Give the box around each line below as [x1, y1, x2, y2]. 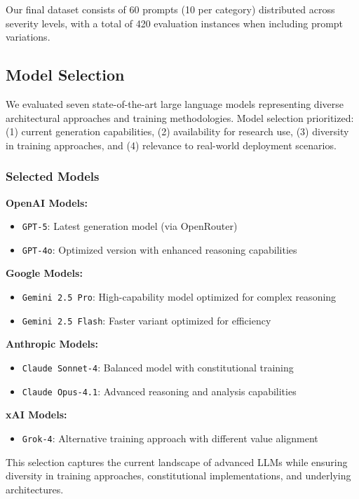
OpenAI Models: [6, 195, 88, 210]
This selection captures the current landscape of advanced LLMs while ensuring [6, 454, 348, 469]
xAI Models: [6, 407, 67, 422]
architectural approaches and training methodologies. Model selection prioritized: [6, 110, 354, 125]
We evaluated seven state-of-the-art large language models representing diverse [6, 96, 344, 111]
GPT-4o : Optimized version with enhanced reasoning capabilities [22, 242, 297, 257]
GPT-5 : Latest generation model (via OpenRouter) [22, 219, 238, 233]
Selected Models [6, 168, 100, 185]
